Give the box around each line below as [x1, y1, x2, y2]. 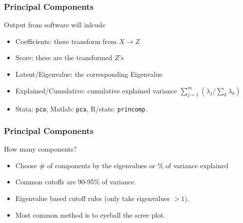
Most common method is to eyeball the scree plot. [15, 209, 165, 220]
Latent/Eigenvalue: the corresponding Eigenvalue [15, 69, 162, 79]
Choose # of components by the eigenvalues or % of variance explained [15, 160, 229, 170]
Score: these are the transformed [15, 52, 113, 63]
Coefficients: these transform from [15, 36, 117, 46]
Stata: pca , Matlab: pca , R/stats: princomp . [15, 104, 147, 114]
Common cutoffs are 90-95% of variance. [15, 177, 136, 187]
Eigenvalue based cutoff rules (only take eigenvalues [15, 193, 170, 203]
